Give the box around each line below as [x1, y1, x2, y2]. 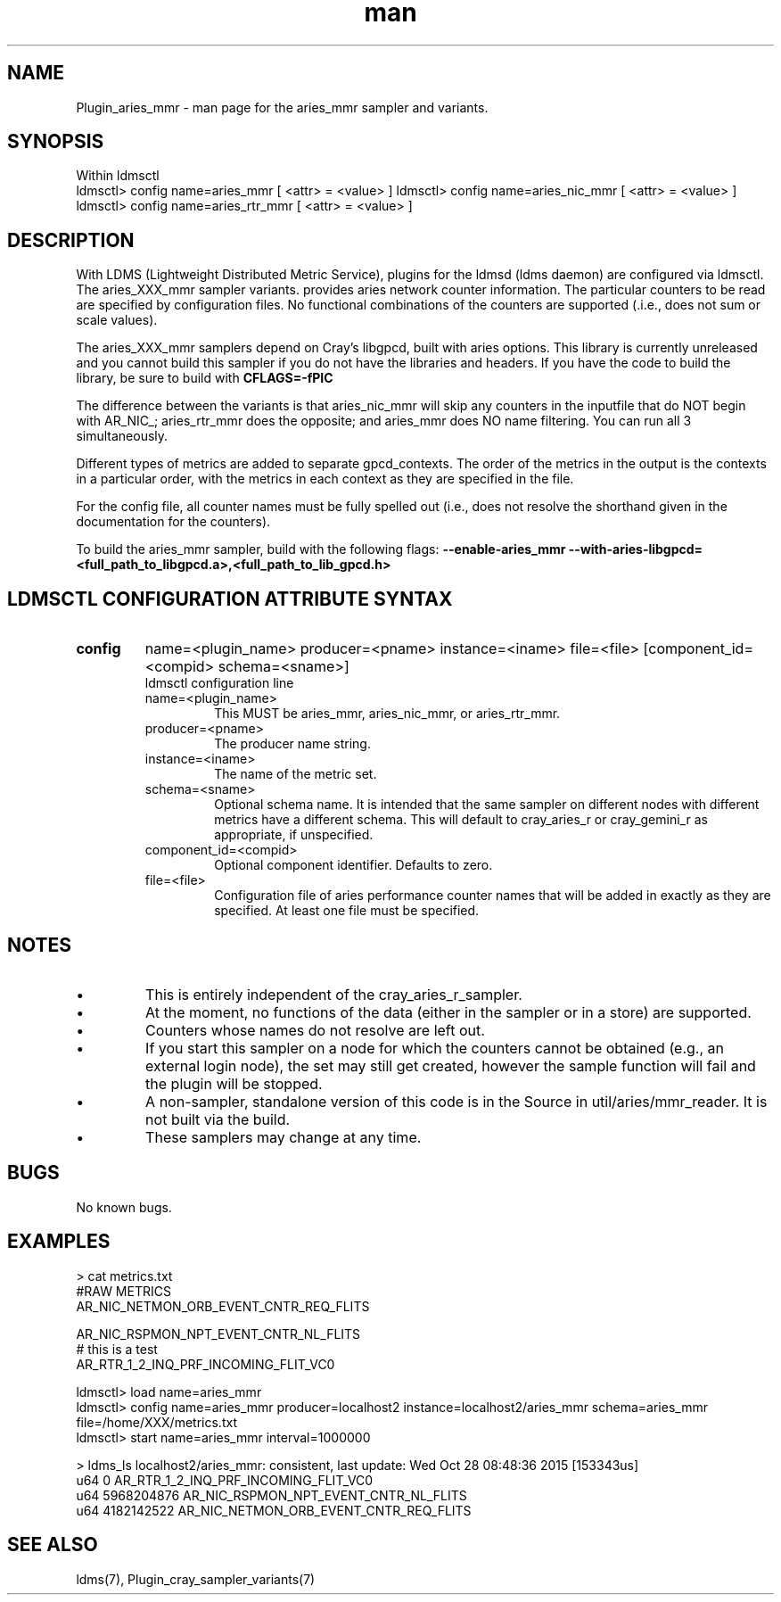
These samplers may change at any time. [145, 1127, 422, 1146]
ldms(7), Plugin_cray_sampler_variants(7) [76, 1571, 316, 1587]
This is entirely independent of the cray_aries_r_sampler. [145, 985, 522, 1003]
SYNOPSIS [7, 130, 104, 153]
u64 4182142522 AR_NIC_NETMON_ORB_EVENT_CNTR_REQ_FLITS [76, 1502, 472, 1518]
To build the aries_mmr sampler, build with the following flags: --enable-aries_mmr [76, 541, 566, 557]
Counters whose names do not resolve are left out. [145, 1020, 485, 1039]
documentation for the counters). [76, 514, 271, 530]
